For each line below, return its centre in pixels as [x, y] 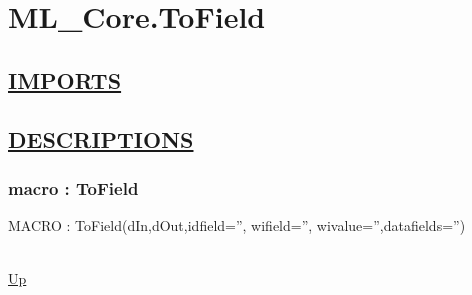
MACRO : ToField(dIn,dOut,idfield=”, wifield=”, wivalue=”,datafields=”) [237, 225]
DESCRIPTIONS [101, 138]
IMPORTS [65, 79]
